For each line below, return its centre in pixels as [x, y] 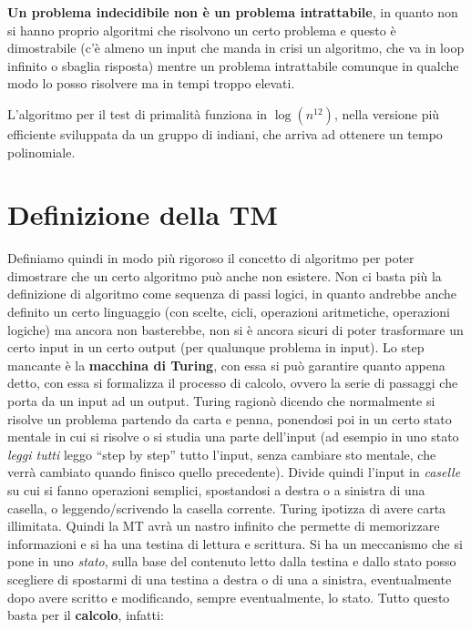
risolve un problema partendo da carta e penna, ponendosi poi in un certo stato [230, 418]
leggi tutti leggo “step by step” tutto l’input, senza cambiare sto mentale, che [222, 454]
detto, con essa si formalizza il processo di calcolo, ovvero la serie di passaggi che [233, 383]
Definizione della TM [143, 214]
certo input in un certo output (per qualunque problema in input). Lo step [216, 347]
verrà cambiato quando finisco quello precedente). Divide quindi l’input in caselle [234, 472]
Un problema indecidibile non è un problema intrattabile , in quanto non [233, 12]
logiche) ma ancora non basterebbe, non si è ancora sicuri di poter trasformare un [235, 329]
